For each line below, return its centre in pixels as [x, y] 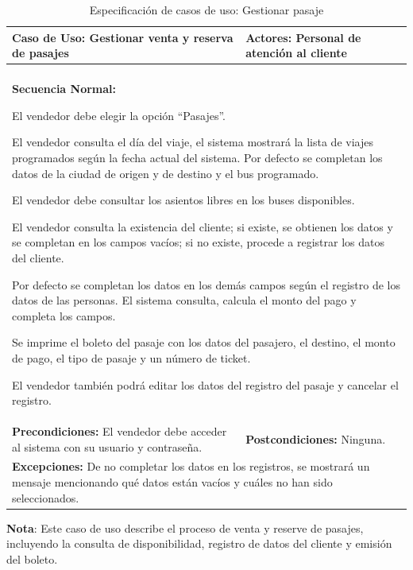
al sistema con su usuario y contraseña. [107, 446]
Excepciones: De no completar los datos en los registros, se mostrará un [191, 466]
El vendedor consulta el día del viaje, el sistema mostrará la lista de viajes [193, 142]
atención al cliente [296, 53]
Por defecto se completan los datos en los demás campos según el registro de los [206, 284]
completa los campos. [64, 315]
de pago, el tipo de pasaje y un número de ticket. [131, 358]
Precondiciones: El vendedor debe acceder [120, 431]
